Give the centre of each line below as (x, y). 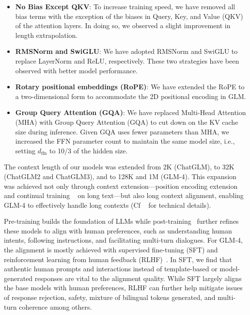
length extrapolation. (47, 35)
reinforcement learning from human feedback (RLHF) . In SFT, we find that (118, 259)
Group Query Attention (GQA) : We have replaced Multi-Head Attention (131, 112)
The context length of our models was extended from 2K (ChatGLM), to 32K (119, 167)
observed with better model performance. (77, 70)
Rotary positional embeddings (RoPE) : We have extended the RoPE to (130, 87)
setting (25, 150)
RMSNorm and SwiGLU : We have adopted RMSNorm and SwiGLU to (126, 51)
